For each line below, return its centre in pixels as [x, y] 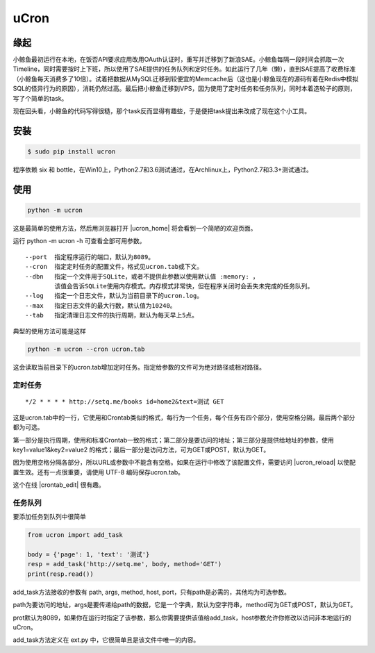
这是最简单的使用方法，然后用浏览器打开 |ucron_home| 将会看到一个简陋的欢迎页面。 [135, 228]
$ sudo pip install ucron [72, 152]
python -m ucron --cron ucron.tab [86, 349]
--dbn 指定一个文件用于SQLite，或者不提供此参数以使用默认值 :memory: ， [142, 276]
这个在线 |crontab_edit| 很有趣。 [59, 485]
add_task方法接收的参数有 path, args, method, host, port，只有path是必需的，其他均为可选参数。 [152, 592]
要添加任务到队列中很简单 [49, 517]
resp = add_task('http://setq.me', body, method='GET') [125, 564]
